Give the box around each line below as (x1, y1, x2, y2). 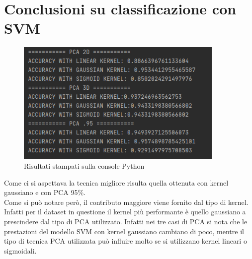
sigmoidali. (4, 245, 37, 256)
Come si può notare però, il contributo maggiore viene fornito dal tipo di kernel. (4, 196, 249, 207)
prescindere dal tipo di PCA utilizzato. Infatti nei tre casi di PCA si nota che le (4, 216, 248, 226)
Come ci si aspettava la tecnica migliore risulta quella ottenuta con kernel (4, 177, 229, 188)
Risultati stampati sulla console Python (24, 160, 145, 171)
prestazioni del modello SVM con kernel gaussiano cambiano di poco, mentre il (4, 226, 244, 236)
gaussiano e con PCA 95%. (4, 187, 86, 197)
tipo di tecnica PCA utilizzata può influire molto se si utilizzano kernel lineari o (4, 236, 247, 246)
